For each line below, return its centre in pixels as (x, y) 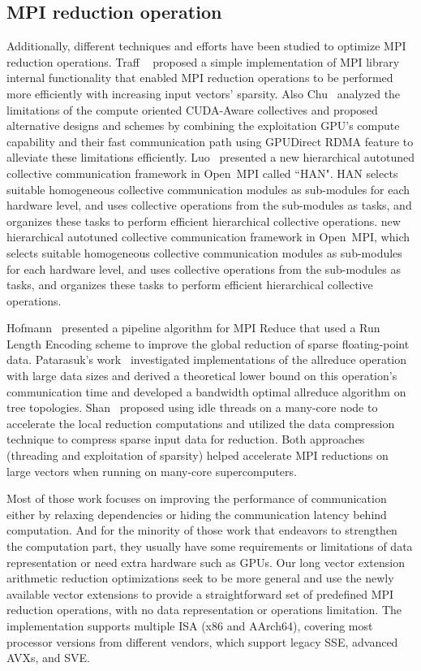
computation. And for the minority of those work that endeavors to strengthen (202, 530)
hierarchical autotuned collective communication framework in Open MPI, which (208, 237)
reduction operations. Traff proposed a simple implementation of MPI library (203, 61)
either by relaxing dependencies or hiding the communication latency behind (197, 514)
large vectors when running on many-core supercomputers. (152, 471)
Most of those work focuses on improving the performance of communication (197, 498)
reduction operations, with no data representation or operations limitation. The (204, 610)
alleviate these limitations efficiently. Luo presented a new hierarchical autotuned (210, 157)
